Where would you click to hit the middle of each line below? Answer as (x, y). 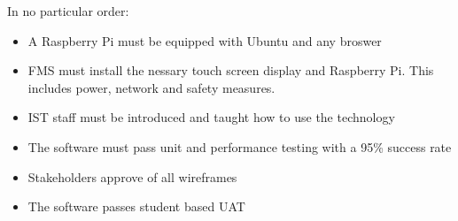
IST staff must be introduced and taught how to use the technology (211, 117)
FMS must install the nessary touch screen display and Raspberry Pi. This (231, 70)
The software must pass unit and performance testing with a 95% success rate (240, 146)
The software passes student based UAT (136, 206)
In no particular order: (68, 11)
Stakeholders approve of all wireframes (132, 176)
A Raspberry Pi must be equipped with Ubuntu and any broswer (205, 40)
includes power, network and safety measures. (151, 87)
